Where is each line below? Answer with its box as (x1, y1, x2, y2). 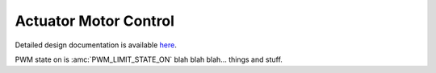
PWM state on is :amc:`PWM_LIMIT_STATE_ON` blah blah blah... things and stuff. (15, 55, 283, 64)
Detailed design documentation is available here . (15, 40, 177, 50)
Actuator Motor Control (15, 12, 175, 30)
